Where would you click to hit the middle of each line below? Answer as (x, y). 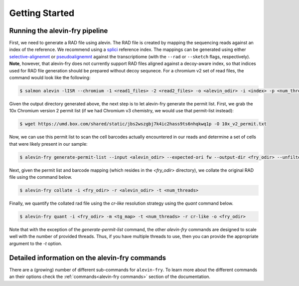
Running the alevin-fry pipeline (59, 31)
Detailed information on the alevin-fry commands (88, 258)
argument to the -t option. (36, 243)
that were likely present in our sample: (48, 144)
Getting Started (42, 13)
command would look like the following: (50, 78)
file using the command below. (41, 177)
